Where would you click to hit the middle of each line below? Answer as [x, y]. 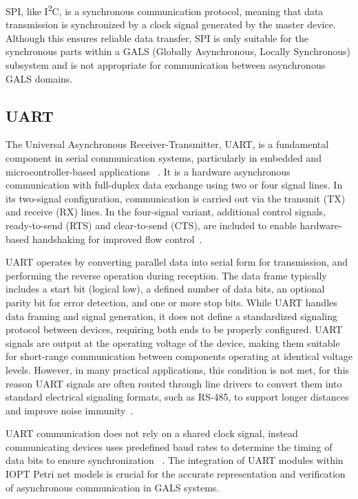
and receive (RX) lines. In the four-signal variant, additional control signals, [166, 212]
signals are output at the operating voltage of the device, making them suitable [173, 342]
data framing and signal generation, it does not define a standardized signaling [171, 316]
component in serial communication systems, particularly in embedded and [164, 158]
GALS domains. [39, 78]
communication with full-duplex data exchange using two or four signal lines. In [174, 185]
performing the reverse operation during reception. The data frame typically [166, 275]
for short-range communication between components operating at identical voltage [179, 356]
